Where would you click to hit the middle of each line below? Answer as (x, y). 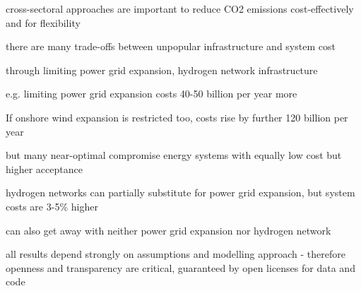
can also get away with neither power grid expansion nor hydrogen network (168, 230)
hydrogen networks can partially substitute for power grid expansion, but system (180, 192)
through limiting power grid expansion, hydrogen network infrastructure (162, 70)
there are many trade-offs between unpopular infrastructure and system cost (171, 46)
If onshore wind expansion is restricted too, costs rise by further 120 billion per (177, 117)
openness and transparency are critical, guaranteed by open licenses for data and (180, 267)
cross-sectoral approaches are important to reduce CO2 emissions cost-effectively (180, 8)
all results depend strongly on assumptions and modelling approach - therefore (176, 254)
